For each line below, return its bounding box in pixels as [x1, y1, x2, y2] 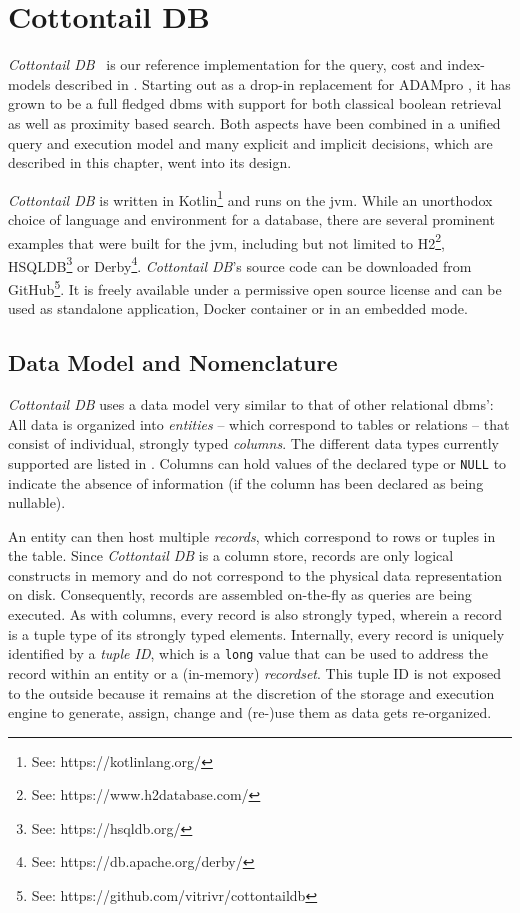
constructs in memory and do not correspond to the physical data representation [8, 564, 503, 585]
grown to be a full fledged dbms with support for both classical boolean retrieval [8, 93, 502, 114]
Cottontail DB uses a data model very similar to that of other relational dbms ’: [8, 394, 494, 415]
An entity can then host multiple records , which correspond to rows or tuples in [8, 525, 496, 546]
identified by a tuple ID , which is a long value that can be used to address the [8, 643, 488, 664]
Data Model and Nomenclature [8, 347, 338, 378]
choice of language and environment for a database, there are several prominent [8, 208, 495, 229]
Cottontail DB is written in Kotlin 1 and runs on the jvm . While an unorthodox [8, 186, 493, 210]
